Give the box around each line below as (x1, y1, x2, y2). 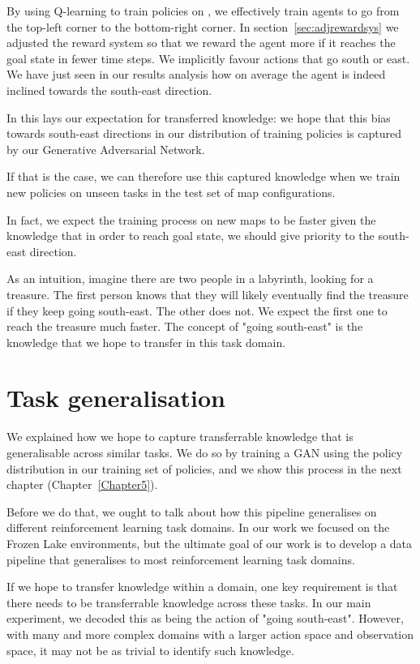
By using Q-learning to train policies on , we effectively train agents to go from (6, 2, 400, 19)
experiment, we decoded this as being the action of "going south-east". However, (6, 610, 404, 627)
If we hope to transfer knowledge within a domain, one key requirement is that (6, 578, 398, 595)
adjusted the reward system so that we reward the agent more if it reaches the (6, 34, 396, 51)
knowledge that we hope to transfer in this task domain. (6, 333, 286, 350)
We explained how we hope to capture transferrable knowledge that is (6, 428, 354, 445)
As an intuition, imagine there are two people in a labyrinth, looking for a (6, 270, 374, 287)
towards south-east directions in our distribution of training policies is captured (6, 125, 401, 142)
